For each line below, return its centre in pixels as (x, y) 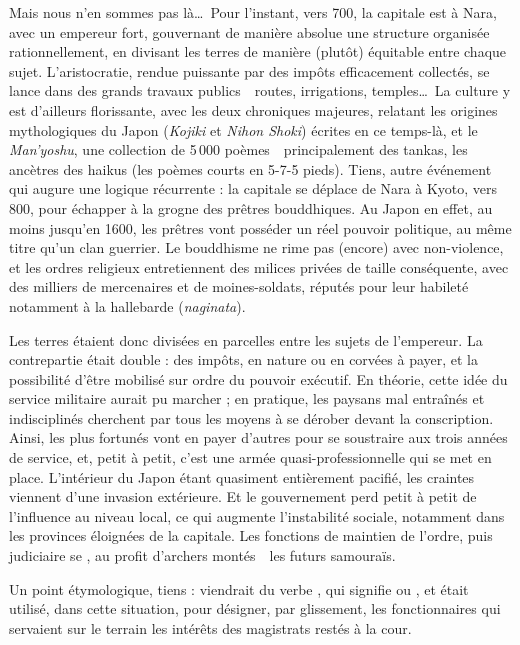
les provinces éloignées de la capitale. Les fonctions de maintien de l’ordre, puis (251, 535)
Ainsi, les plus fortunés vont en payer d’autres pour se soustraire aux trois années (258, 437)
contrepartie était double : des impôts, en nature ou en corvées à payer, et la (243, 359)
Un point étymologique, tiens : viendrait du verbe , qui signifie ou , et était (239, 588)
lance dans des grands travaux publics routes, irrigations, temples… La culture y (260, 90)
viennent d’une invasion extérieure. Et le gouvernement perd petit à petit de (243, 496)
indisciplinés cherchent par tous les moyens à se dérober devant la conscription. (251, 417)
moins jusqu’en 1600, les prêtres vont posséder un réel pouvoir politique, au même (260, 227)
